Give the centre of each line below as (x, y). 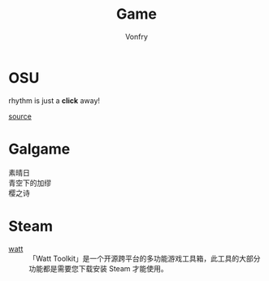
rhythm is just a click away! (54, 100)
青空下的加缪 (30, 183)
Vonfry (137, 37)
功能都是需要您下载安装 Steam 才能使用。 (98, 268)
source (20, 116)
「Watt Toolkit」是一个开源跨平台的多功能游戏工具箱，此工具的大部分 (145, 258)
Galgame (39, 149)
